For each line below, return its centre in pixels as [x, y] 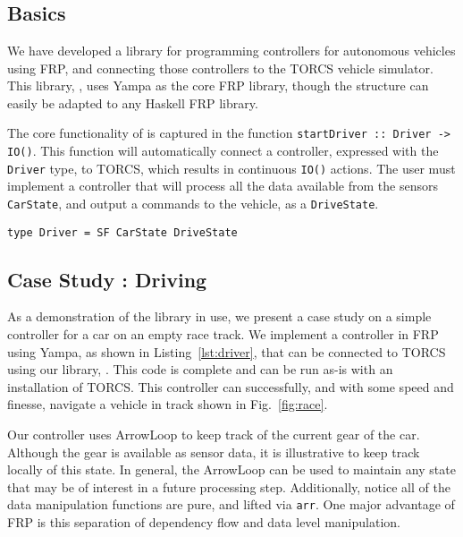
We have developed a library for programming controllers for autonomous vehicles [231, 50]
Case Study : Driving [107, 279]
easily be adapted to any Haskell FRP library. [133, 102]
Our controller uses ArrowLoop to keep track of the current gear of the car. [214, 435]
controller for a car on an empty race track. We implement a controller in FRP [223, 334]
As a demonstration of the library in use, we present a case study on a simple [219, 316]
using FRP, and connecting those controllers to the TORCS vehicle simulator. [220, 68]
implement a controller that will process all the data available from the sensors [223, 186]
